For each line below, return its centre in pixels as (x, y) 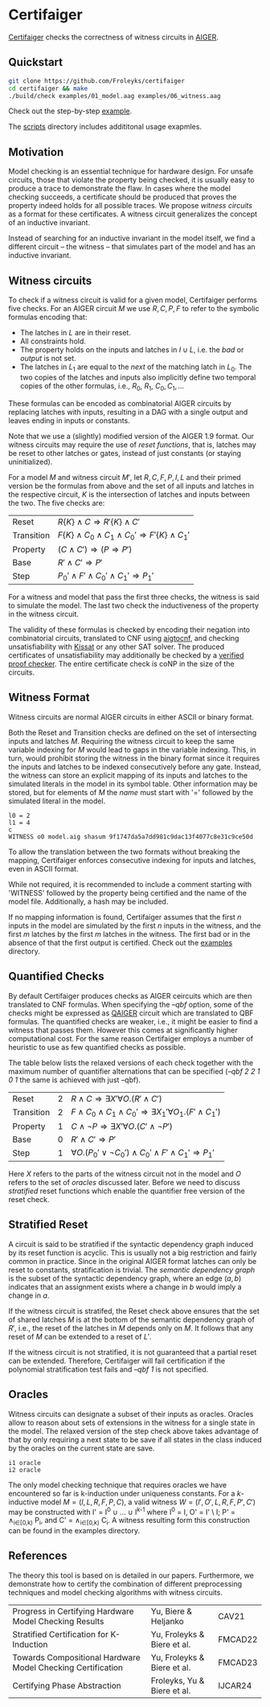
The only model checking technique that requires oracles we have (118, 1484)
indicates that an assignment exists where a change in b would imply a (125, 1286)
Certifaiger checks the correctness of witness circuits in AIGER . (114, 37)
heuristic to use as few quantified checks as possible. (97, 1047)
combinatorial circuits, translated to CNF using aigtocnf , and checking (124, 638)
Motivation (36, 152)
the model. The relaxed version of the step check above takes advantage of (133, 1431)
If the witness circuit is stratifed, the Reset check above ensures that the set (134, 1311)
